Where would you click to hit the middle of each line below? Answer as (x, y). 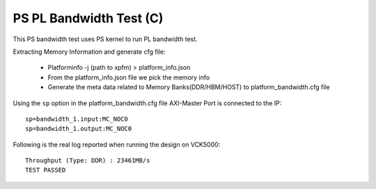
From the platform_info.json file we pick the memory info (129, 77)
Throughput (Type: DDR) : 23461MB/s (88, 161)
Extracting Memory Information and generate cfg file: (89, 52)
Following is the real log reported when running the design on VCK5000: (117, 144)
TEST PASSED (46, 170)
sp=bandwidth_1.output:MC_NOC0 (79, 129)
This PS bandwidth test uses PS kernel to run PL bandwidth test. (105, 39)
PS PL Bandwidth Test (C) (88, 18)
